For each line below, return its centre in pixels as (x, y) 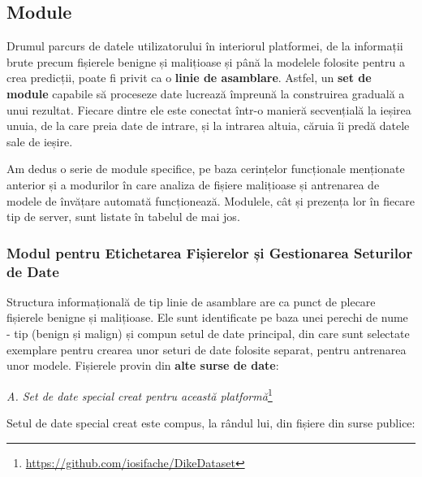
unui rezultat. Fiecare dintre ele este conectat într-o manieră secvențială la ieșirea (209, 109)
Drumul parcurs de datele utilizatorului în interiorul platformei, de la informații (205, 46)
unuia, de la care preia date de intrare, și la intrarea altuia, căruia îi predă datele (208, 126)
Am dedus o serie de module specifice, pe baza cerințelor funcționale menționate (206, 169)
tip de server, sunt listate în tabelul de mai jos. (123, 217)
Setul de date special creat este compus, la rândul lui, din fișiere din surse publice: (211, 423)
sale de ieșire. (40, 141)
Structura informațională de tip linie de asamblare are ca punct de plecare (191, 301)
